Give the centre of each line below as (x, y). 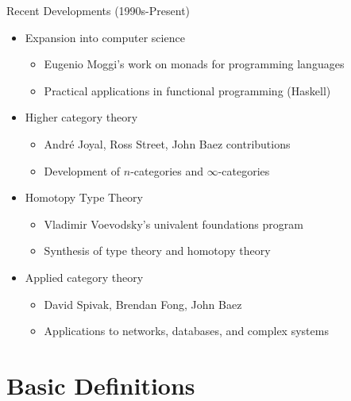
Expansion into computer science (105, 37)
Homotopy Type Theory (84, 197)
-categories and (167, 170)
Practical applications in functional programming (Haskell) (187, 90)
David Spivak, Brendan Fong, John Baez (143, 304)
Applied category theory (84, 277)
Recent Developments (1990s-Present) (98, 10)
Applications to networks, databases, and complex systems (186, 331)
